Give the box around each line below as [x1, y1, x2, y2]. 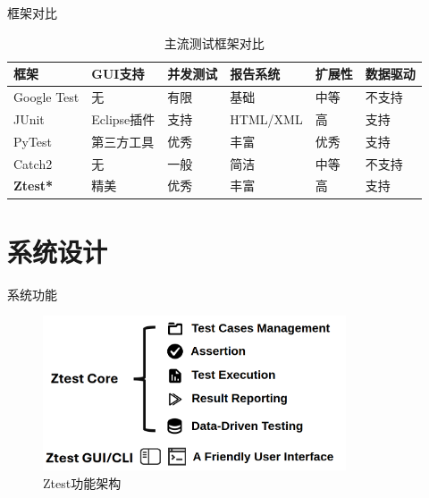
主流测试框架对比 [164, 33, 265, 52]
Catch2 [13, 154, 53, 173]
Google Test [13, 88, 80, 106]
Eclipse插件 [91, 109, 156, 128]
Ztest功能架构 [43, 473, 122, 492]
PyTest [13, 131, 53, 150]
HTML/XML [230, 109, 303, 128]
